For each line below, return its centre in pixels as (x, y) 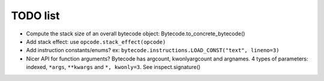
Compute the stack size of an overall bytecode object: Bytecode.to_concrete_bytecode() (136, 34)
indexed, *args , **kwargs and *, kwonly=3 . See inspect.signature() (113, 67)
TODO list (35, 16)
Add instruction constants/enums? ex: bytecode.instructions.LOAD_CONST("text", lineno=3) (153, 50)
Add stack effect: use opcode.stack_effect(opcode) (96, 41)
